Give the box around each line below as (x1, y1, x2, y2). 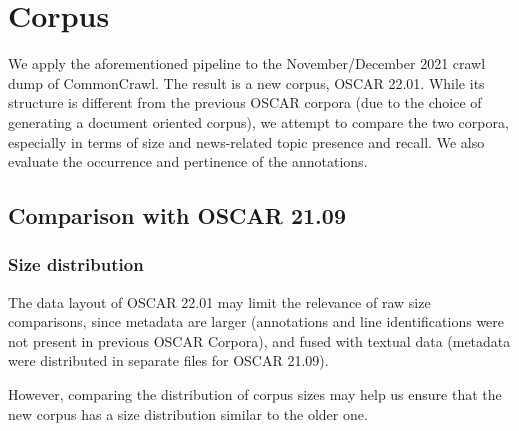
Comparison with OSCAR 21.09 (8, 200, 346, 231)
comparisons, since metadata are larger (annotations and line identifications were (8, 311, 505, 332)
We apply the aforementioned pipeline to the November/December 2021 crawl (8, 53, 486, 74)
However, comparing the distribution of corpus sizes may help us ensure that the (8, 384, 502, 405)
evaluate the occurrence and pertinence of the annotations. (8, 151, 368, 172)
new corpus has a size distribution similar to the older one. (8, 403, 368, 424)
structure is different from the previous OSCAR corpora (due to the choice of (8, 92, 482, 113)
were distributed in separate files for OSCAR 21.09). (8, 350, 329, 371)
